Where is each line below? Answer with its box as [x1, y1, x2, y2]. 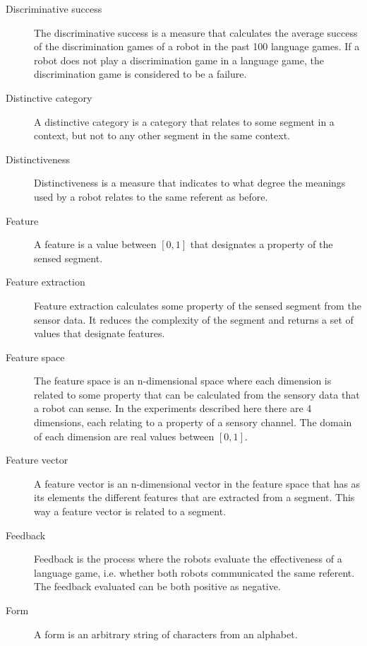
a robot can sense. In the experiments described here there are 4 [34, 401, 312, 416]
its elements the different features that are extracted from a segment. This [34, 490, 355, 505]
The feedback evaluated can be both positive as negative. [34, 579, 281, 594]
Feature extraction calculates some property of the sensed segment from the [34, 298, 361, 312]
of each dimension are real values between [34, 428, 215, 443]
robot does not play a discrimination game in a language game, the [34, 52, 324, 67]
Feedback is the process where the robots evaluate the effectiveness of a [34, 551, 342, 566]
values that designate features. [34, 326, 165, 341]
